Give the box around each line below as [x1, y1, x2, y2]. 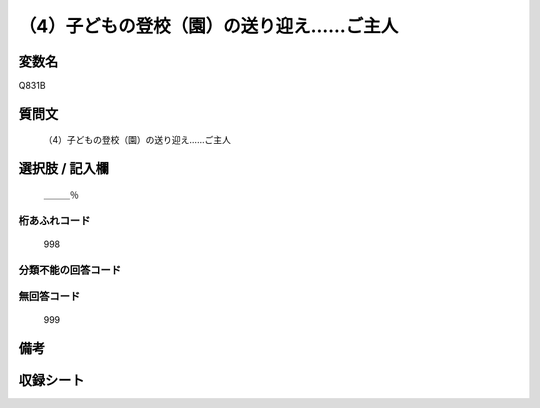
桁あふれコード [18, 213, 91, 227]
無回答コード [18, 290, 81, 304]
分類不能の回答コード [18, 263, 122, 277]
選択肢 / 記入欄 [18, 160, 110, 177]
